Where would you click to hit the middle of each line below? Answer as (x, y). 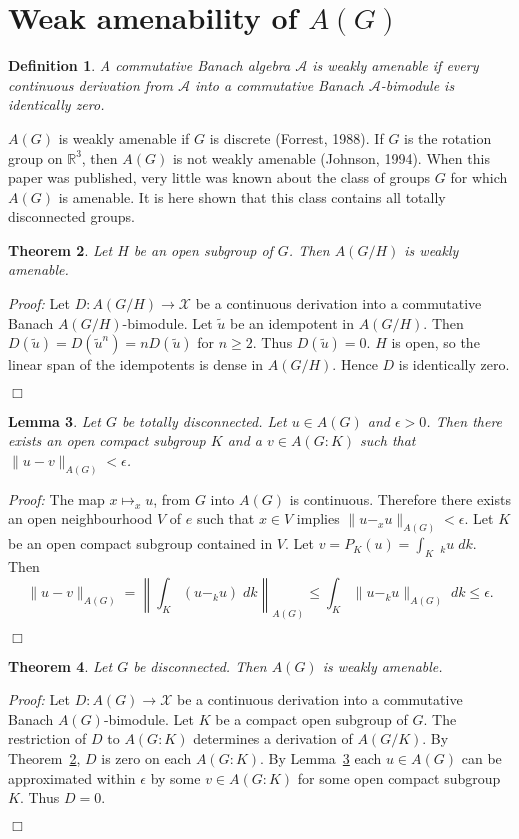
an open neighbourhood (80, 518)
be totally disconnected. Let (204, 420)
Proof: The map (56, 498)
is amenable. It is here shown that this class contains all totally (252, 196)
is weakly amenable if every (395, 65)
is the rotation (448, 137)
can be (481, 757)
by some (175, 777)
